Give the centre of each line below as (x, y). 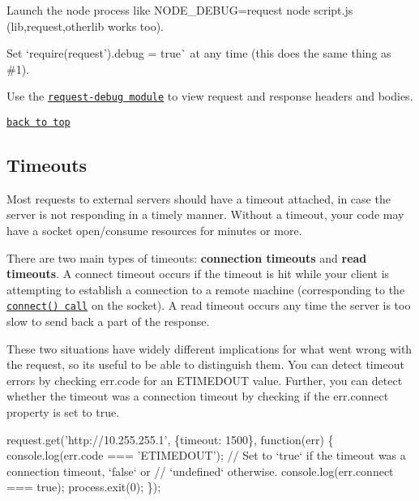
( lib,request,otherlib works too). (85, 26)
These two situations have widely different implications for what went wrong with (209, 348)
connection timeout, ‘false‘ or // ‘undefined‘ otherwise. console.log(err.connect (200, 471)
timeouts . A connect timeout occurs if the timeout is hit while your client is (198, 274)
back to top (38, 123)
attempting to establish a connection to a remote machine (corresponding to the (206, 289)
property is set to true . (63, 412)
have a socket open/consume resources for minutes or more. (154, 231)
